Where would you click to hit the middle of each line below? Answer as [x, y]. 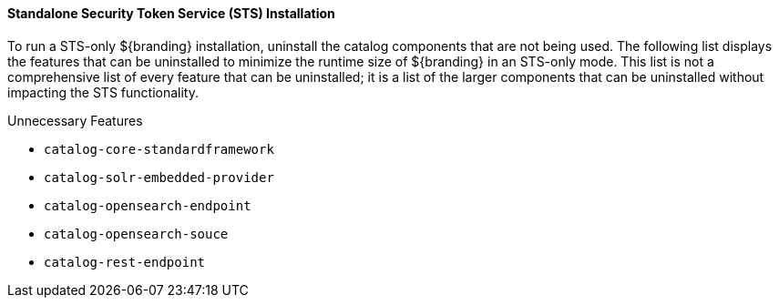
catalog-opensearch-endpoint [148, 205]
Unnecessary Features [75, 120]
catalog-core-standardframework [159, 149]
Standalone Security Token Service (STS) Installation [171, 13]
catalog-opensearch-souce [136, 234]
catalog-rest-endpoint [125, 262]
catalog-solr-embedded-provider [159, 177]
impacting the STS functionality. [103, 92]
